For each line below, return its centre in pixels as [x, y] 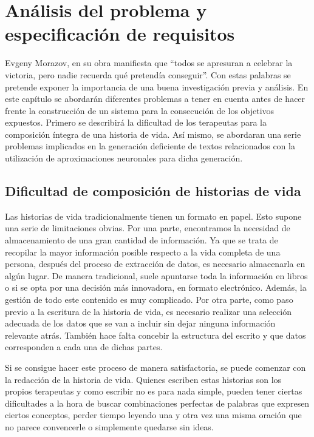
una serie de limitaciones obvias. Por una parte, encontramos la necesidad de [148, 228]
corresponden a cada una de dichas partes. [84, 347]
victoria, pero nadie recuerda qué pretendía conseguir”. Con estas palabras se [148, 74]
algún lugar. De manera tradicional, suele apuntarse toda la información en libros [156, 275]
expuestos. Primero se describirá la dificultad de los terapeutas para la [136, 122]
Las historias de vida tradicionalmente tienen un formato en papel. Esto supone [153, 216]
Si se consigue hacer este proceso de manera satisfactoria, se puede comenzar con [155, 367]
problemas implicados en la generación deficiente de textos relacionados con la [150, 146]
